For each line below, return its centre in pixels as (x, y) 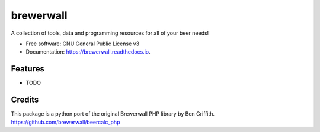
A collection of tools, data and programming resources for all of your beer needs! (110, 33)
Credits (25, 100)
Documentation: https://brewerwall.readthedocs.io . (88, 52)
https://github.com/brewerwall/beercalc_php (65, 122)
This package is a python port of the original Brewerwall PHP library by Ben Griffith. (113, 114)
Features (28, 69)
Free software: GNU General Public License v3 (83, 44)
